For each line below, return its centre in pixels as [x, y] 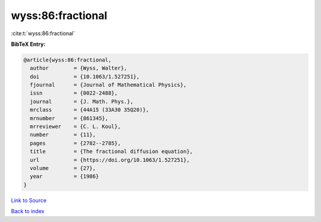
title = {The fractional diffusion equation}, [111, 151]
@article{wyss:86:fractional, [67, 60]
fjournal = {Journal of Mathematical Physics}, [108, 85]
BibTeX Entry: [28, 44]
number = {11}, [63, 135]
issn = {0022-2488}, [74, 93]
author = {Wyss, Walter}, [78, 68]
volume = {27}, [63, 168]
